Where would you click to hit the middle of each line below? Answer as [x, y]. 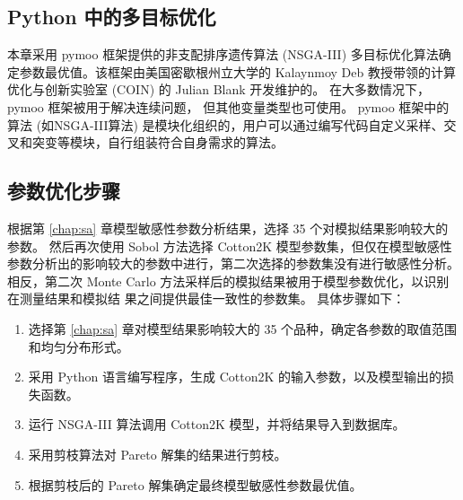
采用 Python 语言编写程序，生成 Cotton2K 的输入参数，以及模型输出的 [235, 377]
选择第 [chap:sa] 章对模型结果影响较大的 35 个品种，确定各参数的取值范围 [243, 328]
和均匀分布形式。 [79, 346]
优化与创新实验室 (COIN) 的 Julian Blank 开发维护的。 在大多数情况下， [218, 89]
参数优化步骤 [64, 191]
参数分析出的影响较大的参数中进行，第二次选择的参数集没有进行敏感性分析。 [233, 263]
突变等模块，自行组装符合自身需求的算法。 [157, 142]
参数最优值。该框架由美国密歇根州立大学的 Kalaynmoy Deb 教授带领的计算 [237, 71]
